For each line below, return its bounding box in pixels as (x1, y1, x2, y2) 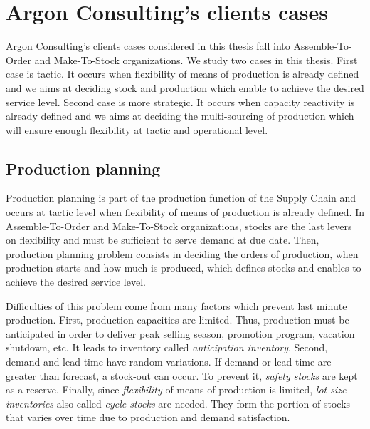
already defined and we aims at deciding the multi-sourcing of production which (6, 108, 354, 123)
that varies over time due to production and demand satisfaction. (6, 410, 290, 425)
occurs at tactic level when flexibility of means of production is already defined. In (6, 205, 364, 219)
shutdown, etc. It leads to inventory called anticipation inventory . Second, (6, 340, 328, 355)
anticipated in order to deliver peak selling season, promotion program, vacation (6, 326, 355, 341)
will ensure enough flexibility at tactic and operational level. (6, 122, 268, 137)
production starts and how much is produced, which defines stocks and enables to (6, 260, 361, 275)
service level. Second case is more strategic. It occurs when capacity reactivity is (6, 94, 355, 109)
